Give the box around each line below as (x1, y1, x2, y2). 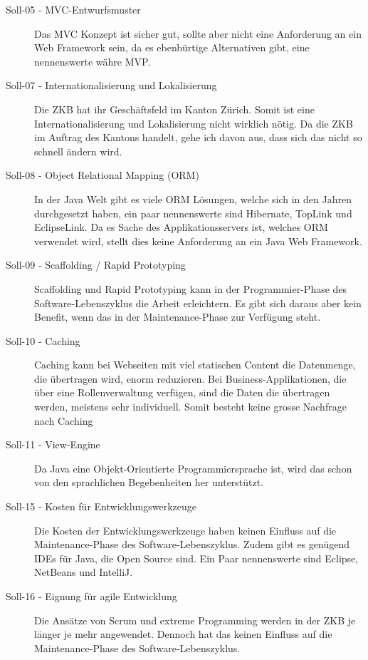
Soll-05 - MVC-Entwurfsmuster (6, 2, 141, 16)
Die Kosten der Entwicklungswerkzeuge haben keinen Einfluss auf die (34, 522, 337, 537)
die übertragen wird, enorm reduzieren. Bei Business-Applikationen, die (34, 371, 347, 386)
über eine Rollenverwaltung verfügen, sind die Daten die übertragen (34, 385, 330, 400)
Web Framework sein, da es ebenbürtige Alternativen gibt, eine (34, 40, 310, 55)
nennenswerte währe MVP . (34, 53, 151, 68)
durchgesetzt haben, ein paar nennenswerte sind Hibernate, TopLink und (34, 205, 352, 220)
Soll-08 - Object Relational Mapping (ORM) (6, 167, 199, 182)
